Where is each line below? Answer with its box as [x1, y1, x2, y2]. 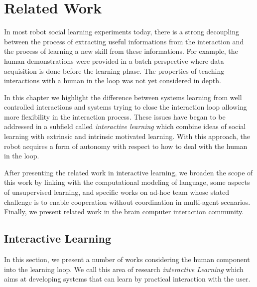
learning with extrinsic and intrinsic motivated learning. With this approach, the [4, 131, 250, 142]
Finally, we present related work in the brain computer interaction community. [4, 206, 244, 217]
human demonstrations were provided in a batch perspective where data [4, 55, 224, 66]
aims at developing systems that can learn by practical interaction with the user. [4, 274, 251, 284]
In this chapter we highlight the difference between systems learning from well [4, 92, 242, 102]
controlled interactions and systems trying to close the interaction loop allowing [4, 102, 247, 112]
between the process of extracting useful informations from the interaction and [4, 36, 244, 46]
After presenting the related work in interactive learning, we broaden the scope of [4, 167, 253, 177]
